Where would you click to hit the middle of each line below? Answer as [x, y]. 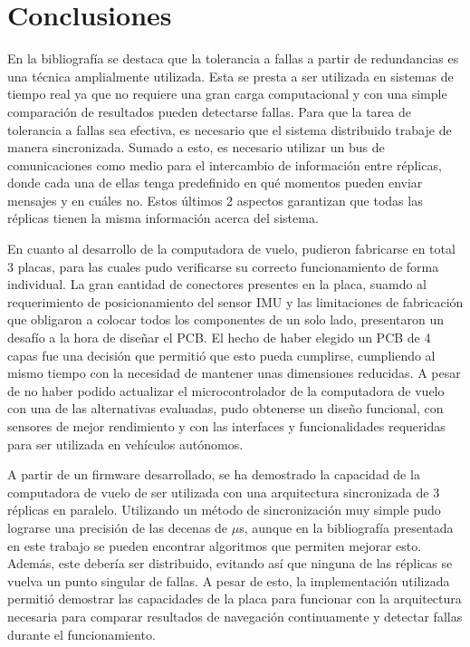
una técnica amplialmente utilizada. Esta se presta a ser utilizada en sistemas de [230, 76]
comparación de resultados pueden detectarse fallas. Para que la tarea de [209, 111]
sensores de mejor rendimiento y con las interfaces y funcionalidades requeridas [226, 426]
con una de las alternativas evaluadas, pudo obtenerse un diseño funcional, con [225, 408]
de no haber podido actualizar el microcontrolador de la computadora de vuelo [226, 390]
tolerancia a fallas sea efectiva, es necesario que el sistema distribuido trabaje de [230, 129]
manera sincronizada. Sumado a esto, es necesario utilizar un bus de [196, 147]
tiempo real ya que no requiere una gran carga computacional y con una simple [227, 94]
